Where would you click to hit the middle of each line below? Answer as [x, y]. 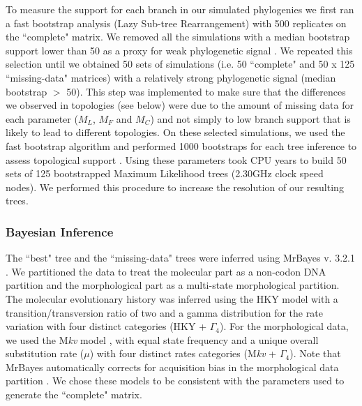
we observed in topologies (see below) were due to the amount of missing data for [180, 105]
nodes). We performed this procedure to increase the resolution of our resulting [175, 187]
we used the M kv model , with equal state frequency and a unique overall [162, 339]
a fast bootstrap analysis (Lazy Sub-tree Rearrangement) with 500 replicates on [176, 23]
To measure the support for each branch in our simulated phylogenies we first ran [180, 9]
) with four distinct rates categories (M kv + [183, 353]
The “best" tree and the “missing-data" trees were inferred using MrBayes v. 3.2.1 [180, 258]
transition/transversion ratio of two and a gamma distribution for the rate [164, 312]
